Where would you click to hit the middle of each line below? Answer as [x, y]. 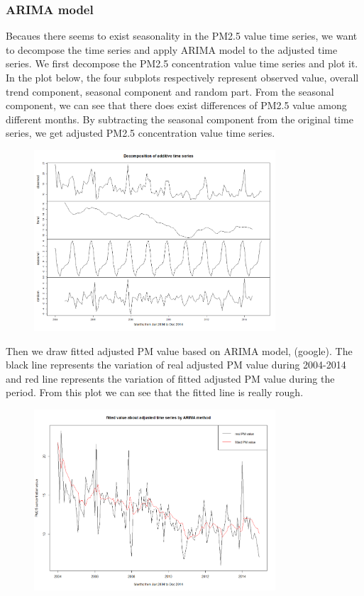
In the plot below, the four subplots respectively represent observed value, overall [182, 77]
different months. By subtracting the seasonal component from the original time [180, 119]
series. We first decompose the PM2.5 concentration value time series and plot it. [182, 63]
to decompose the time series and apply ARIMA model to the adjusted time [172, 49]
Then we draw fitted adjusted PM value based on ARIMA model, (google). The [179, 350]
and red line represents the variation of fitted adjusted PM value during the [170, 378]
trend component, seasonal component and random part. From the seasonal [170, 91]
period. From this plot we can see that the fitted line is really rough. [155, 392]
